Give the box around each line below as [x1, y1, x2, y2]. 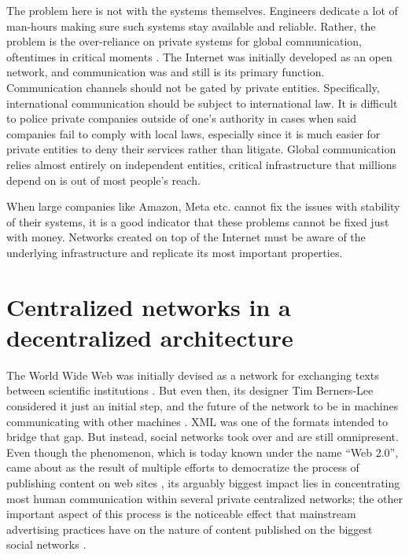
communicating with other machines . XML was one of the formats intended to [6, 413, 389, 429]
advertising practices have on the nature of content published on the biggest [6, 520, 373, 537]
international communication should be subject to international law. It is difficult [6, 94, 398, 111]
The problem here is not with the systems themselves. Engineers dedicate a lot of [6, 2, 398, 18]
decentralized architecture [6, 321, 293, 353]
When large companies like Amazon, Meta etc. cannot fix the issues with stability [6, 198, 400, 215]
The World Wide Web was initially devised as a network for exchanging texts [6, 366, 379, 383]
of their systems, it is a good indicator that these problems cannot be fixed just [6, 213, 389, 230]
